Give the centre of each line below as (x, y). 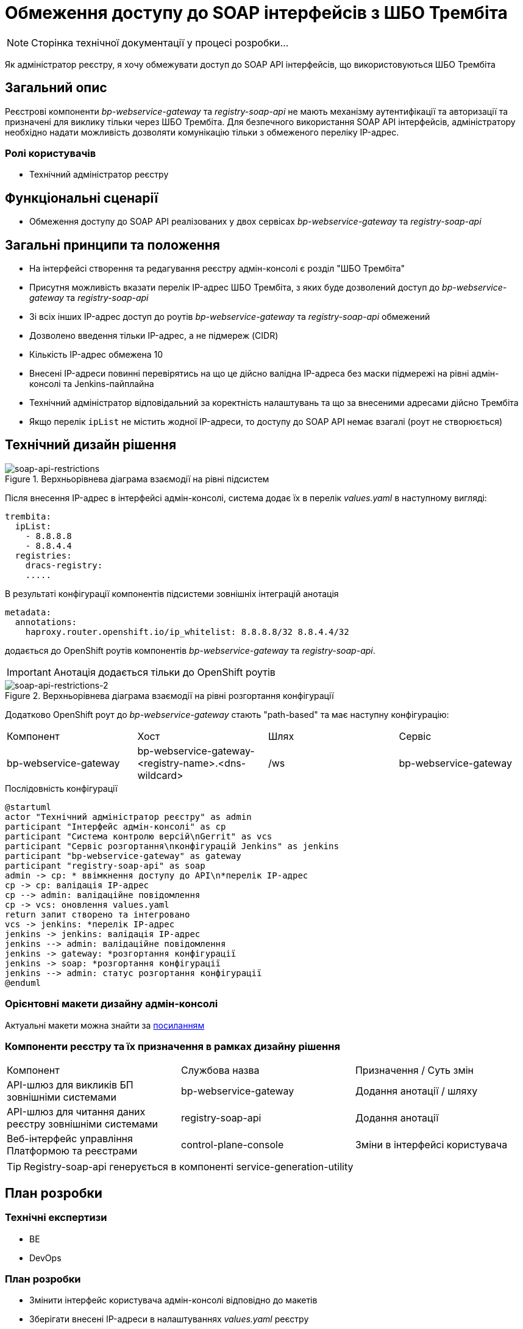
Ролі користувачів (51, 153)
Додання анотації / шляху (416, 1091)
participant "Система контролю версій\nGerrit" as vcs (139, 836)
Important (29, 672)
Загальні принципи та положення (112, 245)
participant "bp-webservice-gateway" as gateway (123, 856)
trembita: (28, 516)
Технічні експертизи (56, 1218)
